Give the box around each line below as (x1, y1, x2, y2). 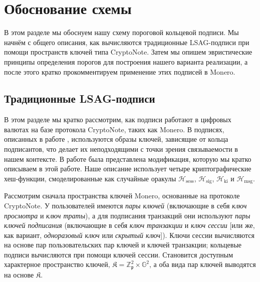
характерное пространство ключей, (4, 259, 110, 269)
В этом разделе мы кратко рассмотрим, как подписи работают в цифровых (4, 114, 231, 125)
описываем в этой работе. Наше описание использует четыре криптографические (4, 163, 251, 174)
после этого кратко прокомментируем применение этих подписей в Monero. (4, 66, 235, 77)
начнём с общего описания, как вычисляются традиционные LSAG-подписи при (4, 37, 249, 47)
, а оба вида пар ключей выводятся (149, 259, 256, 269)
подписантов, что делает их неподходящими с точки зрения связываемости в (4, 144, 238, 154)
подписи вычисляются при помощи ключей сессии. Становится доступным (4, 249, 233, 259)
